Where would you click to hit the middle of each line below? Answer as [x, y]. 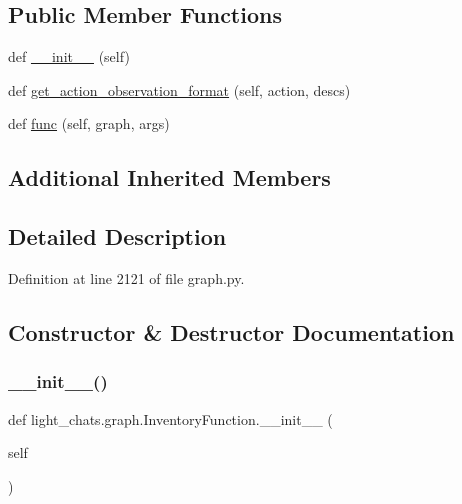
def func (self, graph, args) [89, 123]
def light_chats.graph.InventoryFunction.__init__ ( [170, 418]
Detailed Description [117, 236]
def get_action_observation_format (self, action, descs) [179, 89]
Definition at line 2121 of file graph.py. [126, 277]
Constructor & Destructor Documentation [231, 331]
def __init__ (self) [69, 56]
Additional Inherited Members [169, 177]
